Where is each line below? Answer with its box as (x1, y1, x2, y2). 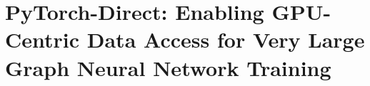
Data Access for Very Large (86, 25, 365, 54)
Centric (5, 25, 80, 54)
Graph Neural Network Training (5, 53, 331, 82)
